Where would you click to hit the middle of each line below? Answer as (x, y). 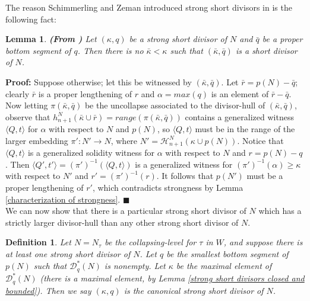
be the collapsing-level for (151, 242)
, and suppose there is (263, 242)
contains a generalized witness (239, 116)
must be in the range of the (245, 129)
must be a (265, 176)
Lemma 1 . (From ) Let (51, 39)
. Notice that (260, 140)
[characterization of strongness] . (63, 199)
